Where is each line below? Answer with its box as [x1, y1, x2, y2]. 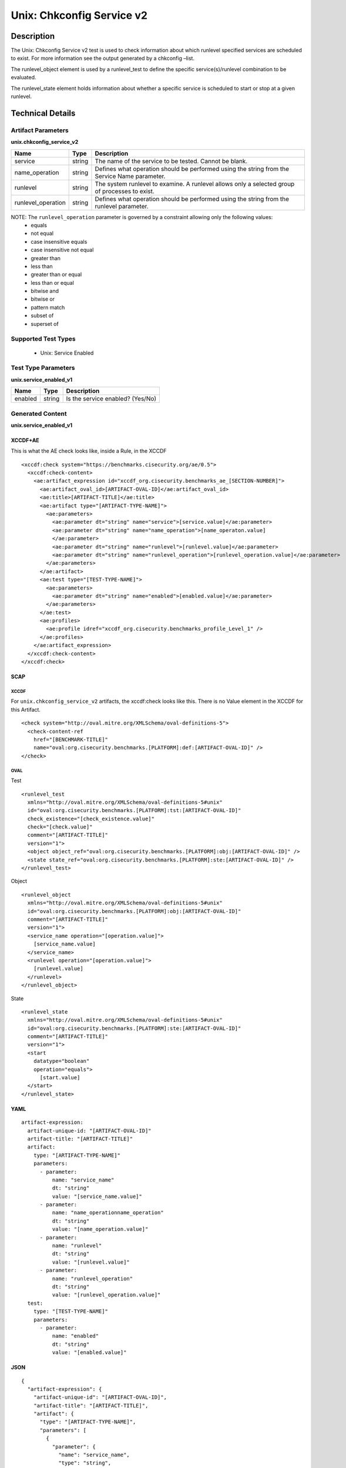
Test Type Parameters [11, 364, 75, 372]
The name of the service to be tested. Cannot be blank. [95, 157, 248, 165]
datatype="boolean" [33, 1058, 90, 1065]
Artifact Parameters [11, 126, 69, 134]
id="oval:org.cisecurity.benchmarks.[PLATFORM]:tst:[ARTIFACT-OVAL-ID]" [27, 807, 241, 814]
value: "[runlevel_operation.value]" [52, 1292, 161, 1298]
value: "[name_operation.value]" [52, 1226, 149, 1233]
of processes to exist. [95, 187, 155, 195]
